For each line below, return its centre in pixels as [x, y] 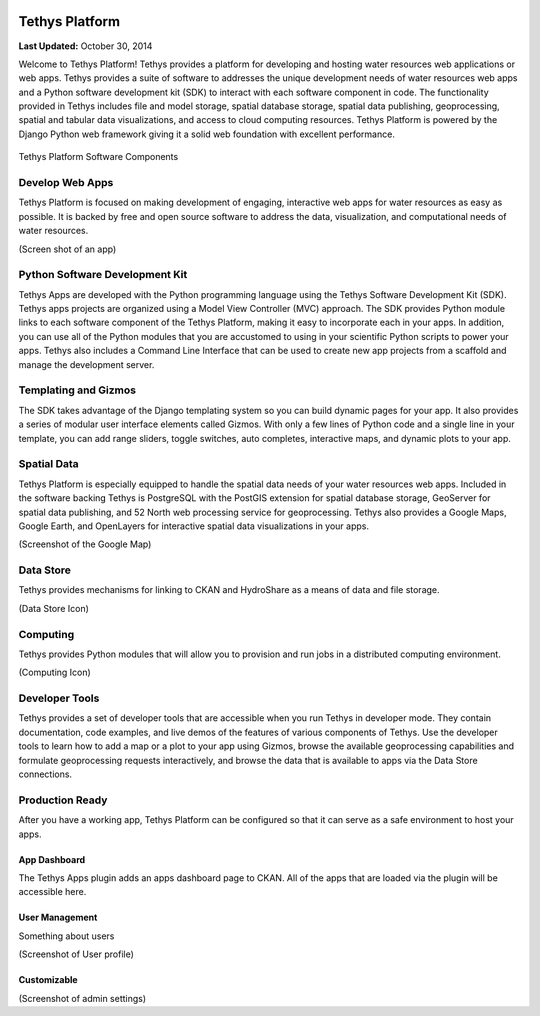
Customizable [48, 980]
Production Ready [63, 800]
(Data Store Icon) [54, 608]
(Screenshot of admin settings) [82, 998]
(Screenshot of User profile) [76, 954]
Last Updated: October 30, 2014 [85, 46]
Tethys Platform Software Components [98, 157]
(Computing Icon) [55, 672]
